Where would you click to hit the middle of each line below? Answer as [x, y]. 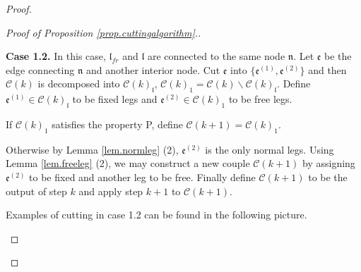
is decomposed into [79, 84]
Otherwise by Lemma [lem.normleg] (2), [92, 149]
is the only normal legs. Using [270, 149]
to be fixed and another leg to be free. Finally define [142, 177]
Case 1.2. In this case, [56, 56]
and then [327, 69]
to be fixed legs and [115, 99]
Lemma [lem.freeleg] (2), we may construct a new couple [128, 163]
